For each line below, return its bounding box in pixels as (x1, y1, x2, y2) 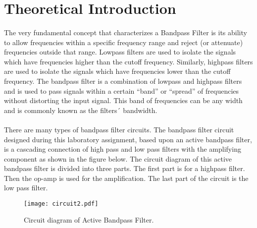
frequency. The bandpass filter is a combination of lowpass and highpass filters (4, 75, 242, 86)
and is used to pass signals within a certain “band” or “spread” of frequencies (4, 85, 239, 96)
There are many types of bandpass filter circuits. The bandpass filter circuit (4, 124, 234, 134)
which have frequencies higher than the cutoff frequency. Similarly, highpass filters (4, 56, 253, 66)
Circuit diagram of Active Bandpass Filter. (24, 214, 154, 225)
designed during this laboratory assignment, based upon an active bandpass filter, (4, 134, 252, 144)
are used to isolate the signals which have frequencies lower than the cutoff (4, 66, 231, 76)
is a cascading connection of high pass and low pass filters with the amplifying (4, 144, 241, 154)
